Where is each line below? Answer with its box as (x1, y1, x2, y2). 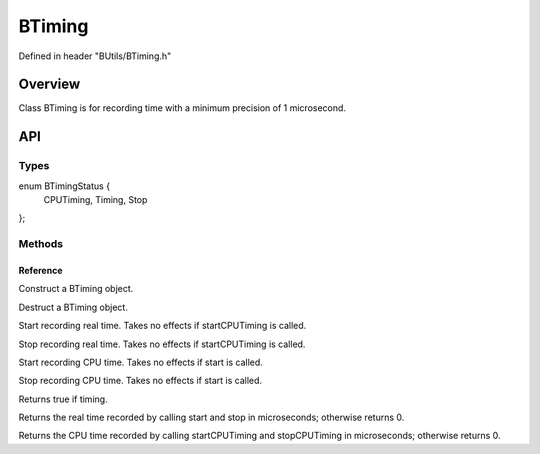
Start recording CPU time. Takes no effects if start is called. (18, 356, 264, 368)
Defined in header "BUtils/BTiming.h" (18, 50, 172, 62)
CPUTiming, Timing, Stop (43, 194, 148, 205)
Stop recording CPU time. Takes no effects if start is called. (18, 375, 263, 387)
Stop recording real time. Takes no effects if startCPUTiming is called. (18, 338, 306, 350)
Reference (18, 264, 63, 276)
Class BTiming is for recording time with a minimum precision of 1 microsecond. (18, 102, 347, 114)
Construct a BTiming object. (18, 283, 134, 295)
